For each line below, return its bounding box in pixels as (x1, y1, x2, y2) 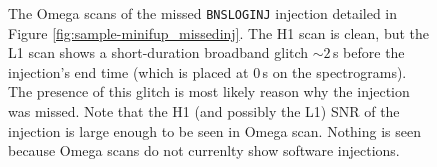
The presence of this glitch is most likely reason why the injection (8, 81, 410, 102)
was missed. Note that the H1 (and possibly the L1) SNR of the (8, 101, 400, 122)
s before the (332, 42, 405, 63)
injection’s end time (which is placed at (8, 61, 249, 82)
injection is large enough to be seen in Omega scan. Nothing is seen (8, 120, 421, 141)
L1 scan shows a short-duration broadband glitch (8, 42, 309, 63)
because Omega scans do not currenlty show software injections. (8, 140, 400, 161)
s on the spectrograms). (262, 61, 407, 82)
